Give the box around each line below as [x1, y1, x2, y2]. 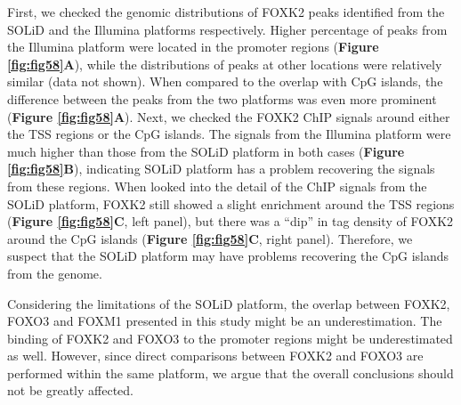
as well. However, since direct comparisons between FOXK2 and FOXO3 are [7, 346, 424, 365]
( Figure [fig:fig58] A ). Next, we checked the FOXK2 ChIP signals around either [7, 107, 450, 126]
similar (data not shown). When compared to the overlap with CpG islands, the [7, 72, 443, 91]
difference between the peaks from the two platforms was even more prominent [7, 89, 437, 108]
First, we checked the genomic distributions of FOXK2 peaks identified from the [7, 3, 445, 20]
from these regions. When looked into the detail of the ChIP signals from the [7, 176, 427, 195]
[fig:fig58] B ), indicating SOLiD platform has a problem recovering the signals [7, 159, 435, 178]
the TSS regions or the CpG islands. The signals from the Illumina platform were [7, 125, 451, 143]
